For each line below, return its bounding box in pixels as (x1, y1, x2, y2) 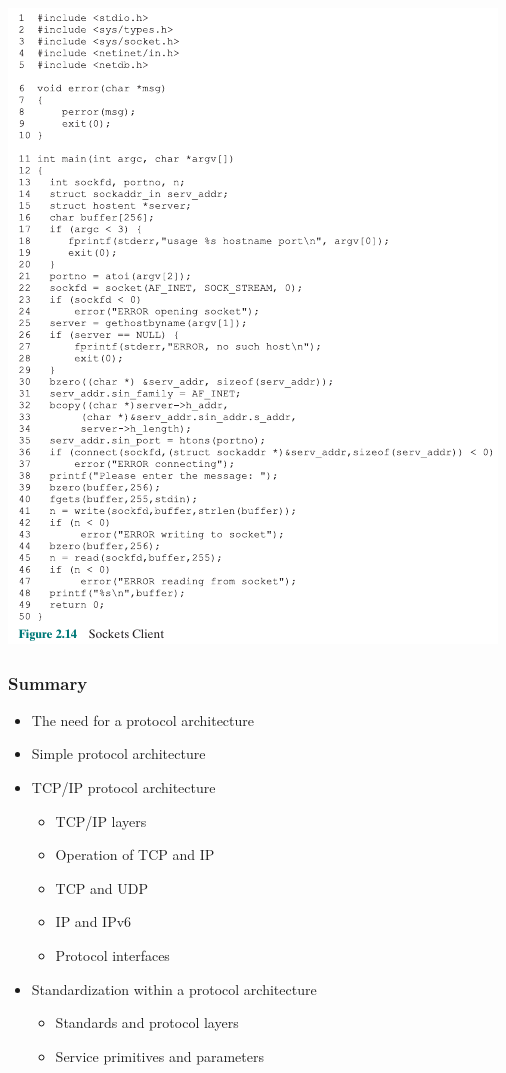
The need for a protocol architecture (31, 709, 255, 730)
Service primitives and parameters (55, 1045, 264, 1066)
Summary (8, 670, 88, 695)
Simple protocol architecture (31, 743, 206, 764)
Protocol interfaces (55, 944, 170, 965)
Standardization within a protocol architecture (31, 978, 317, 999)
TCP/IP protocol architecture (31, 777, 216, 797)
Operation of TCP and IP (55, 844, 215, 865)
